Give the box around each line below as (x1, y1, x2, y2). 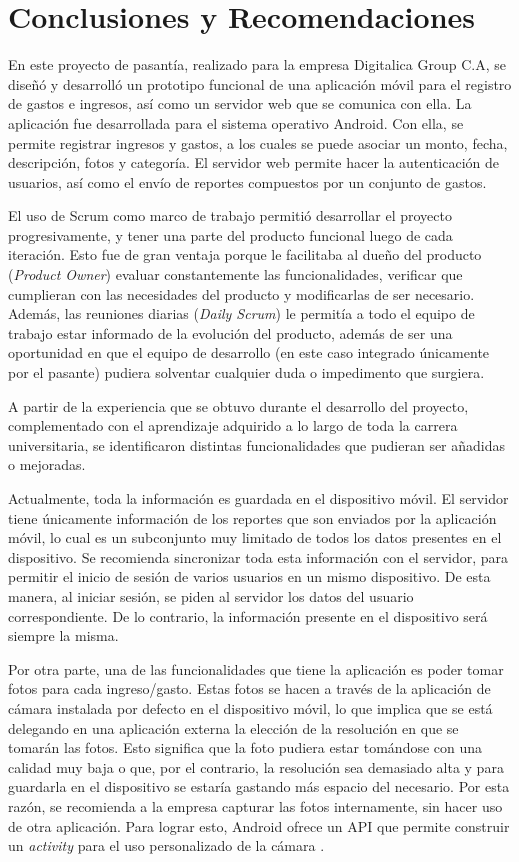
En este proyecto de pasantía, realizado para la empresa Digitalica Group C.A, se (8, 54, 506, 75)
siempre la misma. (8, 625, 119, 646)
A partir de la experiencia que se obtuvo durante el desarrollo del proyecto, (8, 395, 469, 416)
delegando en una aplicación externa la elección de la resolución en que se (8, 717, 459, 738)
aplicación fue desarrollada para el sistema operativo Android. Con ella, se (8, 112, 464, 133)
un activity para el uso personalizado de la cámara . (8, 835, 325, 856)
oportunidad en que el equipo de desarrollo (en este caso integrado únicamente (8, 342, 490, 363)
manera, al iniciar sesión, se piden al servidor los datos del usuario (8, 585, 414, 606)
